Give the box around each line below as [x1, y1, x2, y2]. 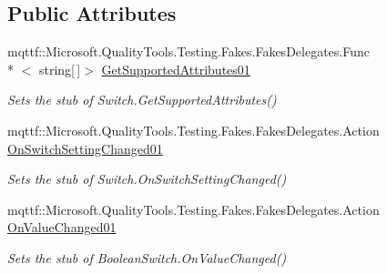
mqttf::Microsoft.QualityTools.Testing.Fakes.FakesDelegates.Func [7, 42, 370, 61]
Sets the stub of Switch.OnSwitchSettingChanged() [7, 169, 287, 188]
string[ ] [38, 59, 81, 78]
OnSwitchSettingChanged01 [7, 138, 163, 157]
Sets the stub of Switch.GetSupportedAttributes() [7, 90, 277, 109]
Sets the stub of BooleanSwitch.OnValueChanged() [7, 248, 287, 267]
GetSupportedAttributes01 [101, 59, 250, 78]
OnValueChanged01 [7, 218, 117, 237]
